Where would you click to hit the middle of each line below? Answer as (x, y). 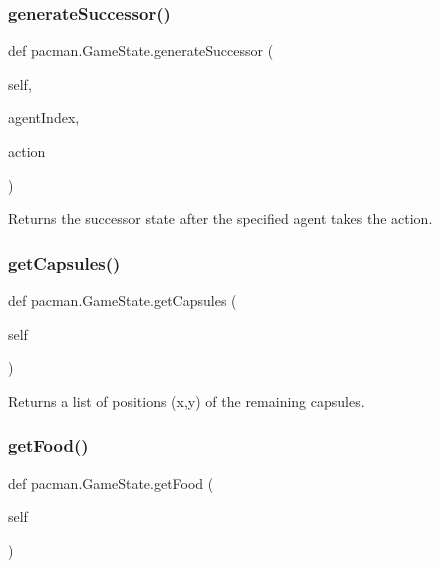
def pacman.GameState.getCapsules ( (122, 300)
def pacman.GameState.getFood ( (111, 482)
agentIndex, (44, 117)
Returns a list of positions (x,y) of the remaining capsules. (186, 400)
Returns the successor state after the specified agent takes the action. (220, 218)
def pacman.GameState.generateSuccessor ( (141, 50)
